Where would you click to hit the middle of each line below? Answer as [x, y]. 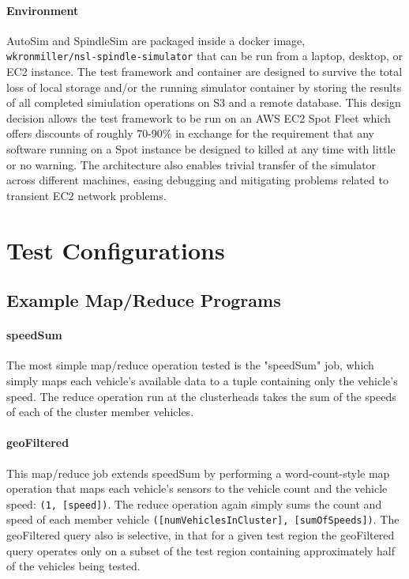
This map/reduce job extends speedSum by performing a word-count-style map [198, 473]
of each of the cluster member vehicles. [100, 412]
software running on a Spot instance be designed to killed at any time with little [201, 149]
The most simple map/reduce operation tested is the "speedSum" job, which [190, 365]
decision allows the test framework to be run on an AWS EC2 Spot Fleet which [199, 117]
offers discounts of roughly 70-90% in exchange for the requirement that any [190, 133]
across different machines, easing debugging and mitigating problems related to [197, 180]
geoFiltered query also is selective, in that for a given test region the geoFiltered [201, 535]
